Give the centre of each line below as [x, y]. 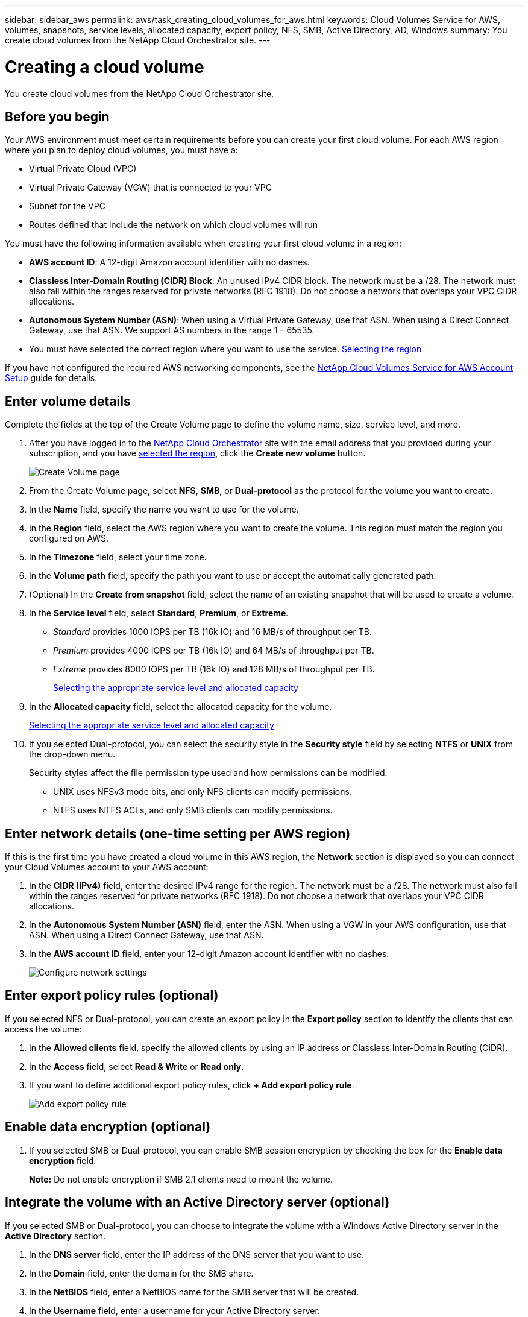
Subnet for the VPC [67, 206]
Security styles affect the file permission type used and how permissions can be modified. [208, 773]
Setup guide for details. [51, 378]
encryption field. [63, 1160]
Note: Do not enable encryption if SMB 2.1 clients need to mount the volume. [181, 1179]
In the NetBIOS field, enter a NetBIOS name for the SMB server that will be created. [194, 1292]
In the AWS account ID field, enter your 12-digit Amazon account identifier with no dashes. [209, 954]
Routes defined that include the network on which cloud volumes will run [174, 225]
